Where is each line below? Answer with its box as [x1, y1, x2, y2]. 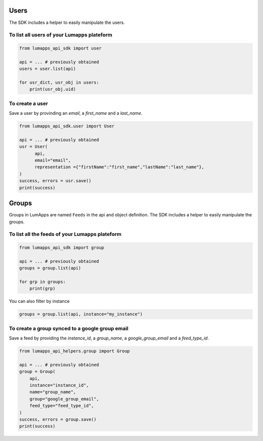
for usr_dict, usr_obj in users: [19, 80, 99, 85]
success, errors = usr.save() [19, 178, 92, 184]
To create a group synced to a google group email [9, 325, 129, 332]
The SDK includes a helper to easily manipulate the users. [9, 20, 125, 25]
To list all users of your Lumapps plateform [9, 32, 113, 39]
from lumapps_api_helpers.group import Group [19, 348, 130, 354]
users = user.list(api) [19, 66, 76, 72]
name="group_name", [29, 389, 76, 395]
